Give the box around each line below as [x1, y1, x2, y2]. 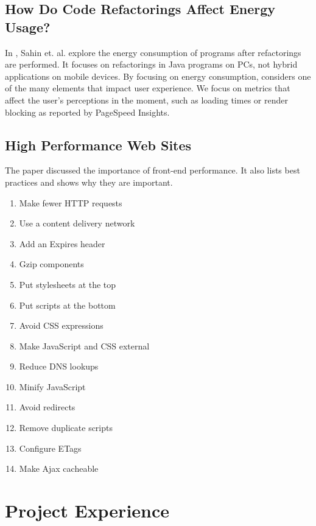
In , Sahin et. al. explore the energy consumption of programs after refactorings [5, 46, 301, 58]
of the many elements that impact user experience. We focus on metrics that [5, 82, 290, 94]
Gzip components [19, 258, 84, 270]
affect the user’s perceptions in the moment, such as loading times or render [5, 93, 288, 106]
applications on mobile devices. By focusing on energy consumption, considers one [5, 69, 311, 82]
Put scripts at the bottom [19, 298, 116, 311]
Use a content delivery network [19, 217, 135, 230]
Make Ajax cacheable [19, 462, 99, 475]
